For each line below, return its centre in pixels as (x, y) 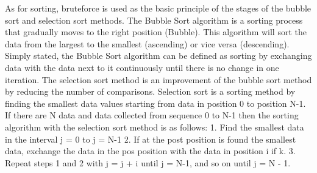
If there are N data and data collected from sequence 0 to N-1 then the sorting (152, 115)
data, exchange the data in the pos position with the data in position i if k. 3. (150, 151)
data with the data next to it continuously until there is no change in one (142, 67)
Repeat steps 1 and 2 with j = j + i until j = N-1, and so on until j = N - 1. (148, 162)
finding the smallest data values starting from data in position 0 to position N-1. (155, 103)
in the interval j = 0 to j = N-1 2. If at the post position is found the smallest (151, 139)
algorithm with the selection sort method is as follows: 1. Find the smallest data (155, 127)
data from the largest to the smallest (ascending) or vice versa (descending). (147, 43)
